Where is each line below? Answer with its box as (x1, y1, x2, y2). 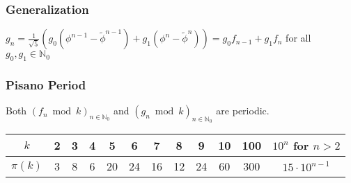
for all (286, 31, 311, 45)
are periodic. (216, 103, 270, 118)
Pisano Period (6, 76, 86, 93)
